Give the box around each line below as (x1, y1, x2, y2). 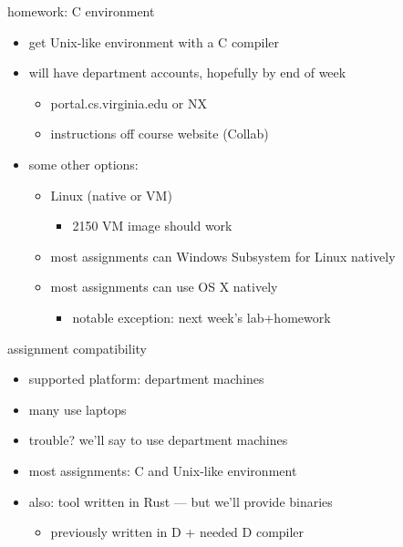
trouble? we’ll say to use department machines (28, 430, 288, 449)
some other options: (28, 154, 139, 173)
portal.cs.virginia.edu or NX (50, 93, 207, 112)
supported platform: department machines (28, 369, 264, 388)
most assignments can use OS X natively (50, 277, 278, 296)
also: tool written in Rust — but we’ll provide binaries (28, 491, 333, 511)
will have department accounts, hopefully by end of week (28, 63, 346, 82)
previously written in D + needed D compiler (50, 522, 305, 542)
